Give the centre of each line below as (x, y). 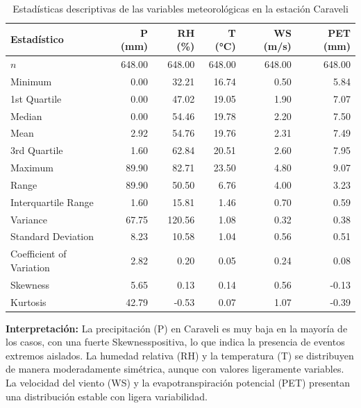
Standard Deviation (52, 236)
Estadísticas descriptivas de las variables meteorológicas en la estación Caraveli (180, 8)
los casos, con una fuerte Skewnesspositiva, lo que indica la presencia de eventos (175, 342)
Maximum (32, 168)
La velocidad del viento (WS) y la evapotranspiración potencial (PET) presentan (178, 383)
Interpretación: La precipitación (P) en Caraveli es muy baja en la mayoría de (177, 328)
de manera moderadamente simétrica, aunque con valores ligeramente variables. (175, 369)
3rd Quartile (37, 150)
